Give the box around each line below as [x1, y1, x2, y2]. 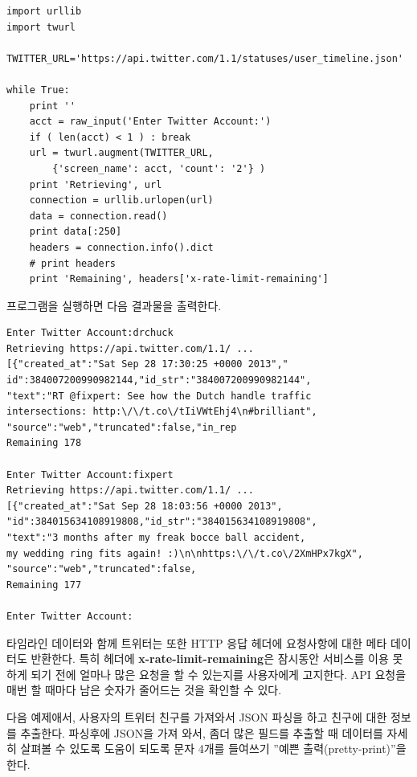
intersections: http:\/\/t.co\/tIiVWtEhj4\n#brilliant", [6, 406, 317, 418]
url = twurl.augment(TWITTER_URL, [29, 147, 214, 159]
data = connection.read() [29, 210, 168, 222]
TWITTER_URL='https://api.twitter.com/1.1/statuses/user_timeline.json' [6, 52, 403, 64]
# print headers [29, 257, 117, 269]
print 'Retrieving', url [29, 178, 162, 190]
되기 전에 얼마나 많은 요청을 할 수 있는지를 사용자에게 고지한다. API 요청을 [31, 665, 407, 682]
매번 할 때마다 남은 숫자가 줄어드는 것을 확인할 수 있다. [6, 681, 282, 698]
